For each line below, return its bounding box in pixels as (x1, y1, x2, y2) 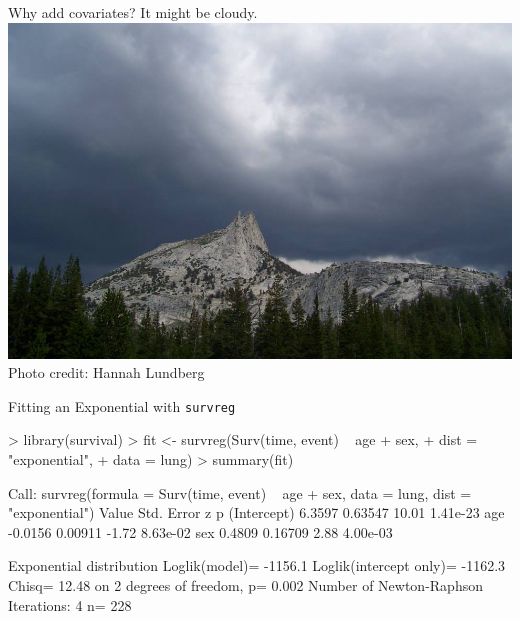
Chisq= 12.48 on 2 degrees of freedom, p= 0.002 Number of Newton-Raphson (8, 575, 483, 595)
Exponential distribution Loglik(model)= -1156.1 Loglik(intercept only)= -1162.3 (8, 555, 506, 576)
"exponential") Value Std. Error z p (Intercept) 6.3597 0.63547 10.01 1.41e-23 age (8, 502, 505, 523)
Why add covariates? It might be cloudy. (8, 2, 258, 22)
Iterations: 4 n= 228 (8, 594, 132, 615)
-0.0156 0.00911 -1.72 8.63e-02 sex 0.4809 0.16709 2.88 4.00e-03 (8, 521, 393, 542)
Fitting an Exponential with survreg (8, 395, 236, 416)
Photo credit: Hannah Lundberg (8, 362, 205, 383)
